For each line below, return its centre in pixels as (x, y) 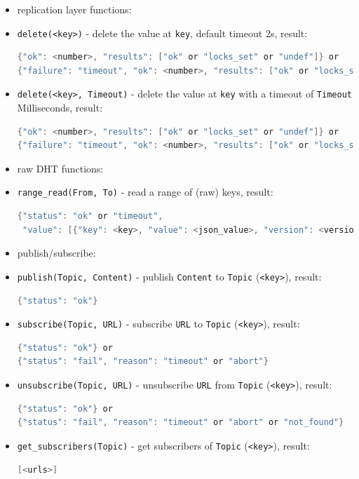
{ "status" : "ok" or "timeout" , (90, 216)
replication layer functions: (74, 9)
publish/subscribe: (56, 253)
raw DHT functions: (60, 168)
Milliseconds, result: (60, 108)
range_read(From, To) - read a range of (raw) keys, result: (145, 192)
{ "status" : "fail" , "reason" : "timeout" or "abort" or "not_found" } (181, 423)
